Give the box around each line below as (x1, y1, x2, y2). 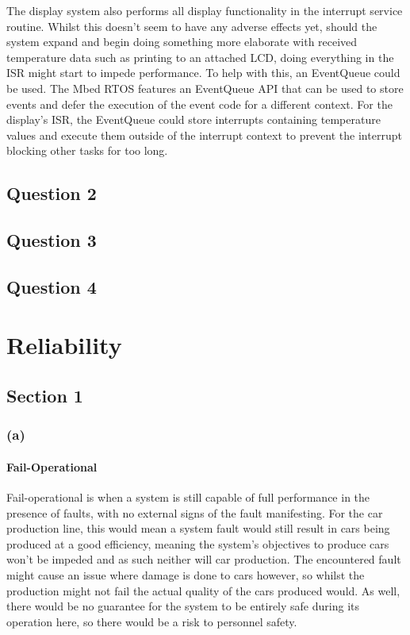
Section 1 (6, 383, 83, 408)
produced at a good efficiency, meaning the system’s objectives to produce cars (6, 535, 389, 552)
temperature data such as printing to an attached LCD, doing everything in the (6, 48, 394, 65)
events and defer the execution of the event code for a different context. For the (6, 95, 393, 112)
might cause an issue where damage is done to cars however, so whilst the (6, 567, 365, 583)
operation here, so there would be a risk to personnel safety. (6, 613, 297, 629)
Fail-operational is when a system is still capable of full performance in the (6, 489, 370, 506)
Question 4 (6, 274, 97, 298)
